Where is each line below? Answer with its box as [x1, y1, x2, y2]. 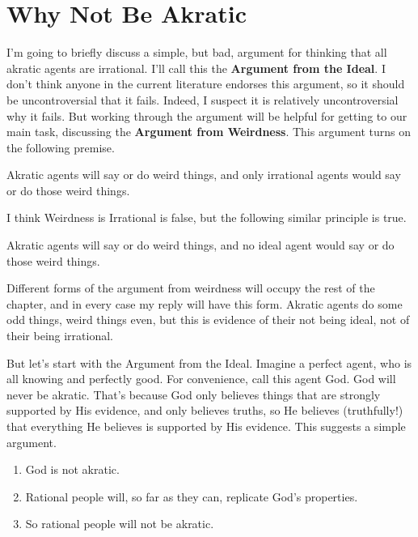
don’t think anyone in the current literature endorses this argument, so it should [6, 75, 405, 92]
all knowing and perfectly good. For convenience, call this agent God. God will [6, 370, 396, 387]
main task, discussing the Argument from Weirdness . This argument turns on [6, 123, 412, 140]
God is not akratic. [25, 461, 120, 478]
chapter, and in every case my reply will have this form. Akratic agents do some [6, 295, 403, 312]
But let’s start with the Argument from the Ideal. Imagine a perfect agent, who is [6, 354, 412, 371]
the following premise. [6, 139, 115, 156]
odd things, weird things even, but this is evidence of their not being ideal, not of [6, 311, 410, 328]
